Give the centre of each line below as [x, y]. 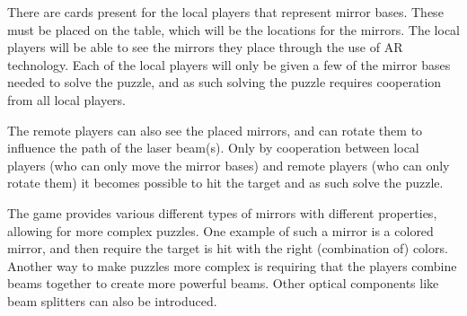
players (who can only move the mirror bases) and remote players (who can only [229, 165]
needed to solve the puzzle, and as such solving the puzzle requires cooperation [225, 82]
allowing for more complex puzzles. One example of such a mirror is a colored [220, 230]
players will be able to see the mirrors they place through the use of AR [205, 47]
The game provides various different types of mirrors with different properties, [222, 212]
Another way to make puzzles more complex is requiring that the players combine [232, 265]
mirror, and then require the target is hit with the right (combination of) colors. [228, 248]
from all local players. [66, 99]
